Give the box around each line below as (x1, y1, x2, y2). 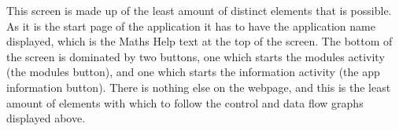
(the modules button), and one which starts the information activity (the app (6, 64, 380, 80)
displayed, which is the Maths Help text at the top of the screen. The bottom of (6, 33, 393, 49)
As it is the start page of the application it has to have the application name (6, 17, 375, 34)
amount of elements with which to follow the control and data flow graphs (6, 94, 364, 111)
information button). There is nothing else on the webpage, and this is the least (6, 78, 391, 95)
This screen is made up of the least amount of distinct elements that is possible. (6, 2, 392, 18)
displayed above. (6, 110, 86, 126)
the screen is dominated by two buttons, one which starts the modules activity (6, 48, 385, 64)
